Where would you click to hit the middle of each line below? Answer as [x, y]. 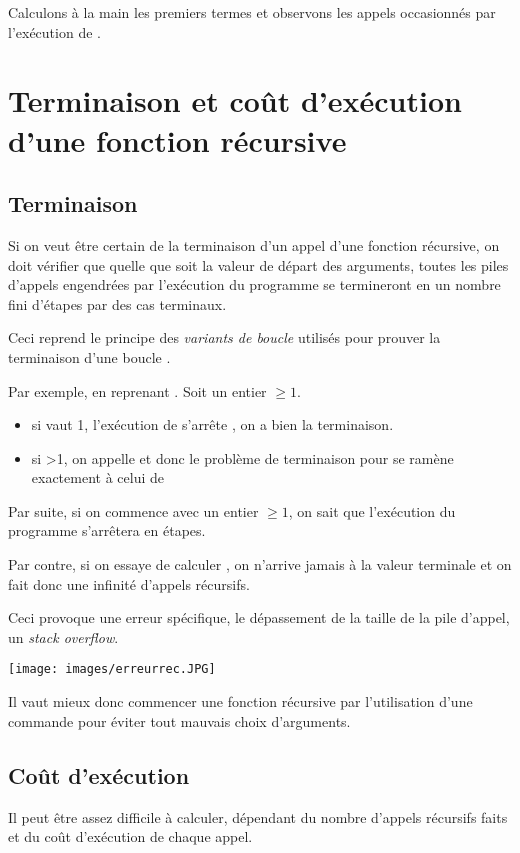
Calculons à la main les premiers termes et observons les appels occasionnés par [252, 12]
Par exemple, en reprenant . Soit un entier [137, 390]
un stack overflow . [63, 636]
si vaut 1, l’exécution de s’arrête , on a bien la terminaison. [212, 424]
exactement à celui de [97, 477]
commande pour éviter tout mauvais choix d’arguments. [179, 720]
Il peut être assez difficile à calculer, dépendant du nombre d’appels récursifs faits [258, 816]
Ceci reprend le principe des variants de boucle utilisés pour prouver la [224, 337]
